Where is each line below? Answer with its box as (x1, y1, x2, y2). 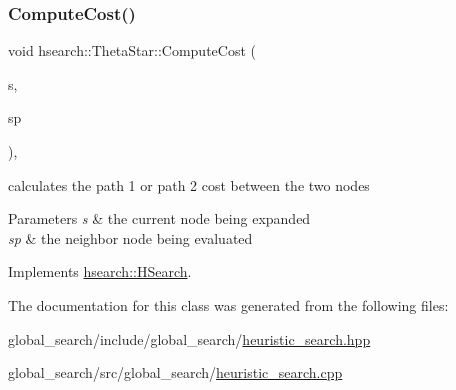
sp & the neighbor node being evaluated (8, 227, 253, 248)
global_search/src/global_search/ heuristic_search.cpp (8, 362, 343, 383)
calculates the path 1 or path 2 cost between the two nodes (8, 174, 370, 195)
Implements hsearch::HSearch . (8, 261, 192, 282)
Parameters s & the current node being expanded (8, 208, 311, 229)
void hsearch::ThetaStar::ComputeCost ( (8, 40, 256, 61)
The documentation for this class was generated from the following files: (8, 294, 449, 315)
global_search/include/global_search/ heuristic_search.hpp (8, 328, 371, 349)
